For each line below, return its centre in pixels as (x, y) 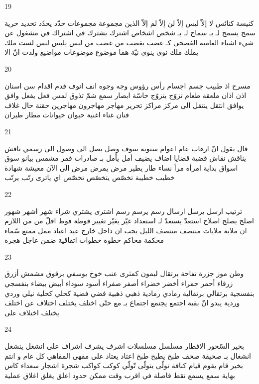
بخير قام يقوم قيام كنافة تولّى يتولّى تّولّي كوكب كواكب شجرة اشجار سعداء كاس (124, 365)
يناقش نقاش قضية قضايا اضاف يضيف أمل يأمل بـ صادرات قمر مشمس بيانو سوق (126, 158)
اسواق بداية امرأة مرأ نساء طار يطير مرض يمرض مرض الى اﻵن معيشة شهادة (121, 167)
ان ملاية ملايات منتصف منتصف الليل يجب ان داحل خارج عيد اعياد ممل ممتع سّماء (126, 230)
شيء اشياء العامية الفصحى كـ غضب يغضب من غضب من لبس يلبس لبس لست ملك (129, 42)
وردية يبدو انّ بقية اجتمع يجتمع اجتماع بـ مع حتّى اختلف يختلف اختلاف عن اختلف (122, 303)
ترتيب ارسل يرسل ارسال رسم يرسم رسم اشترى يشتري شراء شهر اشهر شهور (124, 211)
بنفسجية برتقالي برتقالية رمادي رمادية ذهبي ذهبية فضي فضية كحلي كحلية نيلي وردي (129, 293)
